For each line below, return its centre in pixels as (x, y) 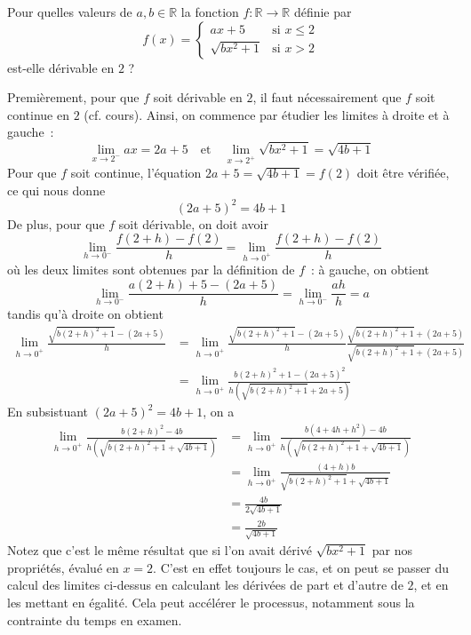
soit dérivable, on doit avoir (193, 223)
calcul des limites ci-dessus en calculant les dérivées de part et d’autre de (205, 585)
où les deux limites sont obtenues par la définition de (151, 270)
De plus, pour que (56, 223)
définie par (323, 12)
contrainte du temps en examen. (95, 619)
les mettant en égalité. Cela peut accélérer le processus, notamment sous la (211, 602)
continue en (38, 114)
